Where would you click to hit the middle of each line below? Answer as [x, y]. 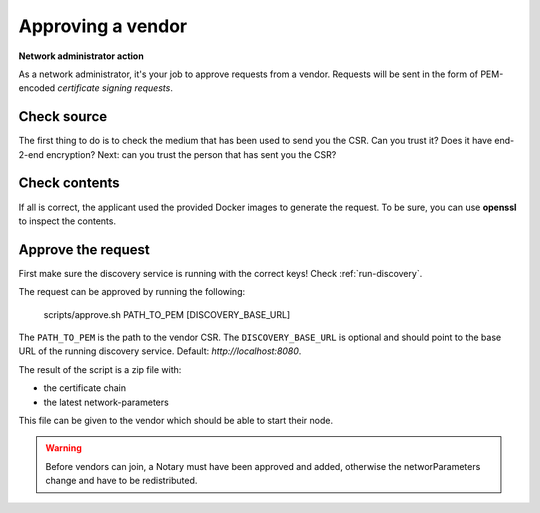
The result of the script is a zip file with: [100, 369]
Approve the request [84, 249]
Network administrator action [81, 56]
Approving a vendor [103, 26]
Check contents [69, 183]
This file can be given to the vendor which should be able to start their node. [176, 420]
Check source [63, 116]
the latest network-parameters [106, 402]
